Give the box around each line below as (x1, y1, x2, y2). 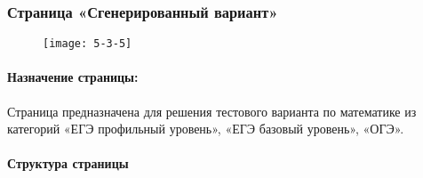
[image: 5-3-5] (43, 37, 132, 51)
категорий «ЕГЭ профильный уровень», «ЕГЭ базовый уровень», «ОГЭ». (7, 119, 404, 138)
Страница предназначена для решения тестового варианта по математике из (7, 101, 417, 120)
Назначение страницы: (7, 68, 139, 86)
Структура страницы (7, 154, 129, 173)
